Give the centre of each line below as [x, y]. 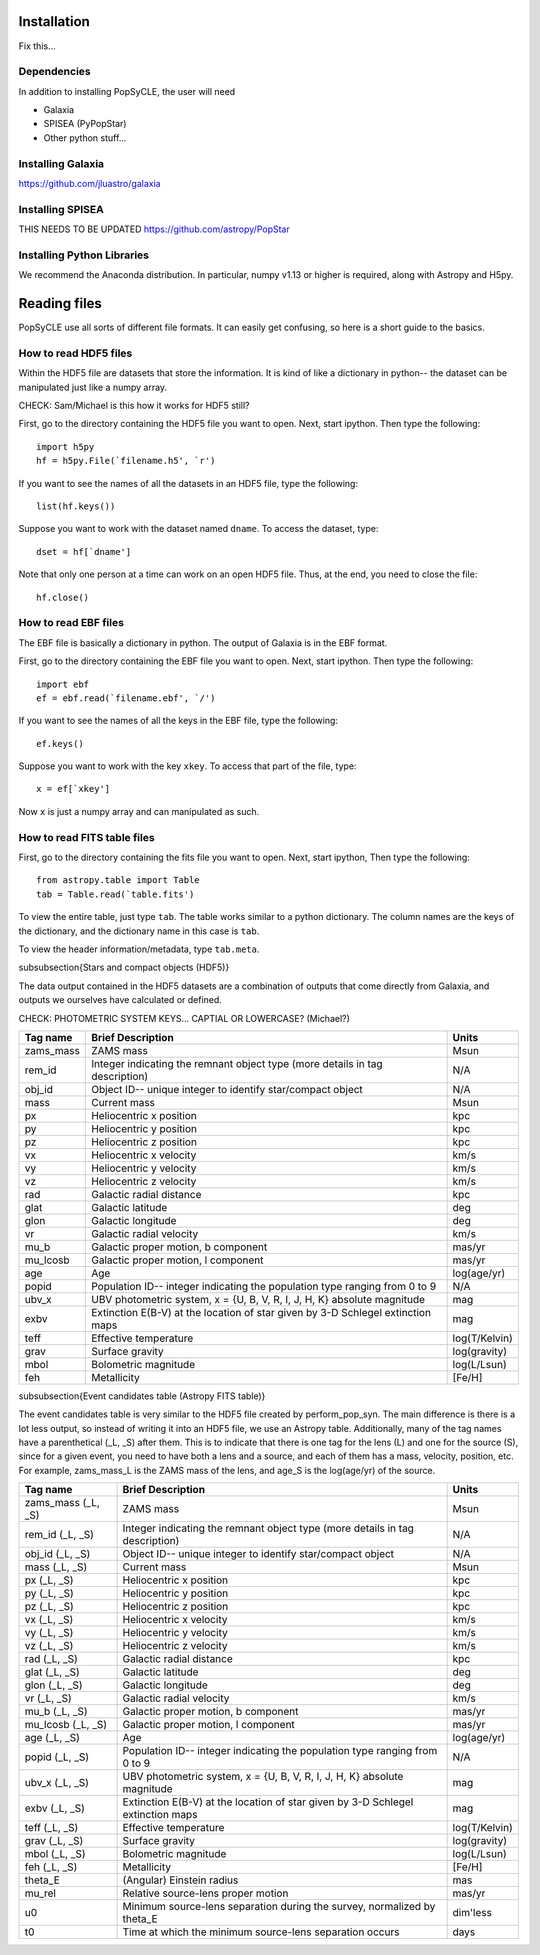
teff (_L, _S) [51, 1828]
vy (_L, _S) [49, 1633]
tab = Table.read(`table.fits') [115, 894]
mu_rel [40, 1893]
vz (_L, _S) [49, 1646]
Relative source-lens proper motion [205, 1893]
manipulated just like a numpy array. [93, 387]
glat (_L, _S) [52, 1672]
